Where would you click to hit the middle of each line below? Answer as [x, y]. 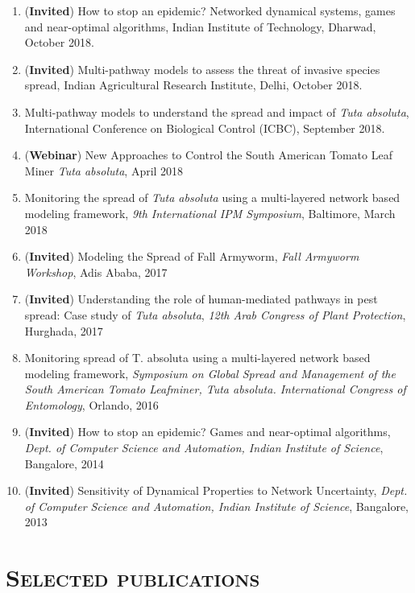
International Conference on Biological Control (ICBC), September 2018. [205, 128]
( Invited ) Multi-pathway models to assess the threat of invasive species [202, 69]
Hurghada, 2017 [64, 330]
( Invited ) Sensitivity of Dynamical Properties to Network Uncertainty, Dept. [216, 490]
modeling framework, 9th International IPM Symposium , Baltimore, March [210, 213]
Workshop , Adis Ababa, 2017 [96, 272]
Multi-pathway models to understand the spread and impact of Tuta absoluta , [217, 111]
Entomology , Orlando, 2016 [91, 404]
